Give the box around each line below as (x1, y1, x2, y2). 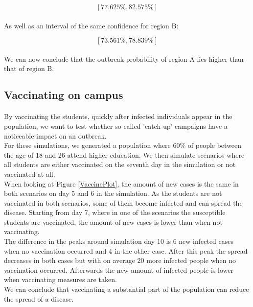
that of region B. (4, 63, 54, 73)
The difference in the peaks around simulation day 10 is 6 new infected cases (4, 236, 234, 246)
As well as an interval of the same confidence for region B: (4, 20, 179, 30)
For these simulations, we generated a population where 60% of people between (4, 140, 242, 150)
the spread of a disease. (4, 293, 74, 304)
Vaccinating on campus (4, 87, 123, 102)
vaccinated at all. (4, 168, 55, 179)
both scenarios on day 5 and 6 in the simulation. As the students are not (4, 188, 222, 198)
